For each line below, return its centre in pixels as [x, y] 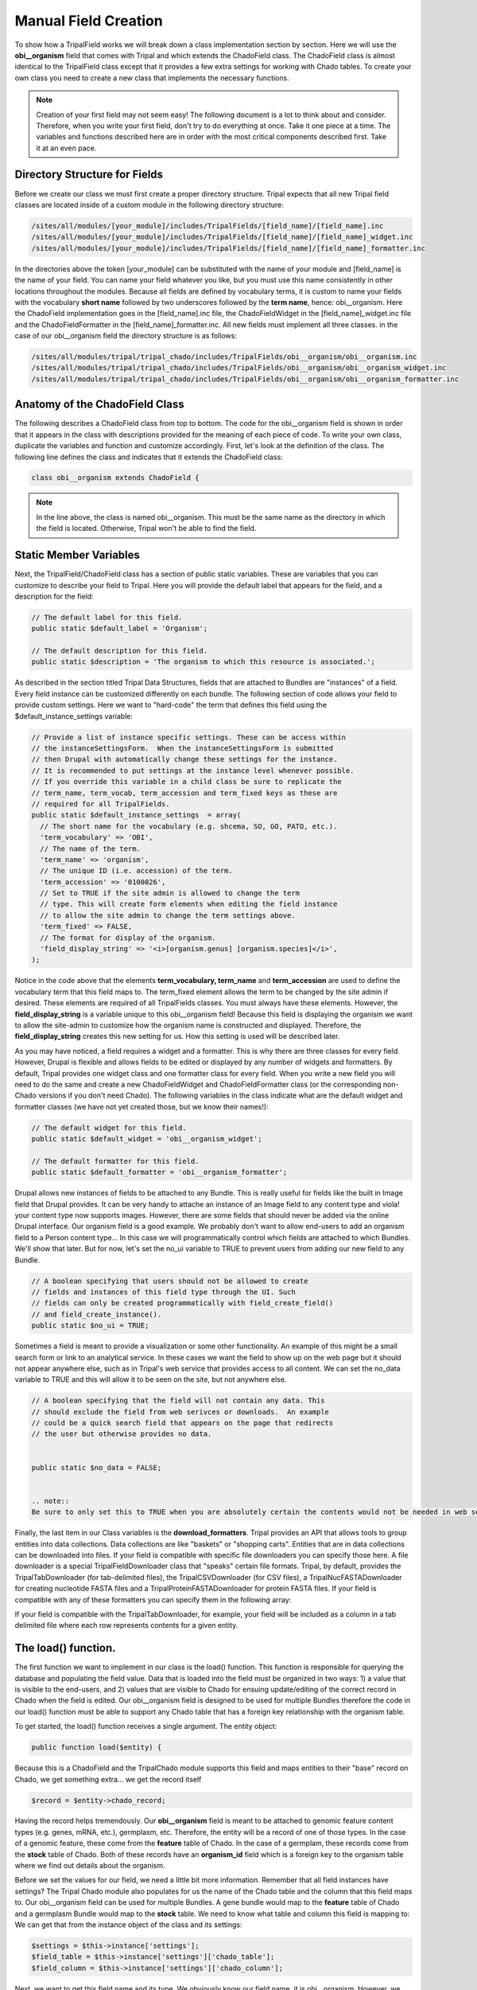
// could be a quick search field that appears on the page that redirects [182, 1423]
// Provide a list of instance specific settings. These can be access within [188, 737]
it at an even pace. [66, 148]
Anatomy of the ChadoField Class [99, 405]
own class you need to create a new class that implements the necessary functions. [152, 78]
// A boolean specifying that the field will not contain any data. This [178, 1401]
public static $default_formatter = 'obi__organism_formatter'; [159, 1173]
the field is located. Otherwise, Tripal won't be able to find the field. [146, 529]
